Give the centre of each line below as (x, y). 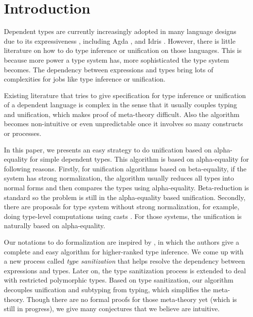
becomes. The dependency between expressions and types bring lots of (109, 69)
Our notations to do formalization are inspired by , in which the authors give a (122, 242)
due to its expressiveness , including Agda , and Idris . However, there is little (120, 41)
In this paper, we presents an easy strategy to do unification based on (108, 149)
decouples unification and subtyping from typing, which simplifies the (108, 289)
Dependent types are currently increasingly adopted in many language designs (120, 31)
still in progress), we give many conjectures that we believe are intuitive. (112, 309)
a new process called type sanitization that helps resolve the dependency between (125, 261)
